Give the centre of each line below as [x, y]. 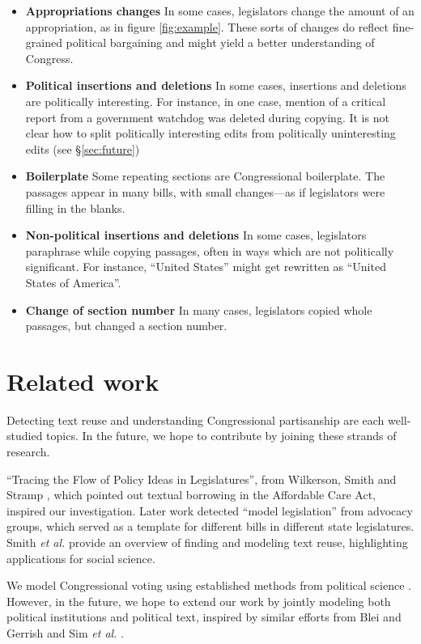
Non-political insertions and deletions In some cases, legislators [196, 235]
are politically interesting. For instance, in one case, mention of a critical [206, 101]
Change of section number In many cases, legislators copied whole [199, 309]
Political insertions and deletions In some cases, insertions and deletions [216, 85]
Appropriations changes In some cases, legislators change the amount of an [220, 11]
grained [44, 42]
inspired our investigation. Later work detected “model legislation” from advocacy [210, 510]
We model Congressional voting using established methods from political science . [209, 585]
